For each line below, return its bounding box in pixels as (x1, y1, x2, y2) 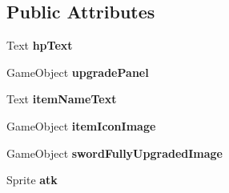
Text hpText (6, 37, 73, 54)
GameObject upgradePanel (6, 63, 149, 80)
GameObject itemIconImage (6, 117, 156, 134)
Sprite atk (6, 171, 58, 188)
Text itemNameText (6, 90, 117, 107)
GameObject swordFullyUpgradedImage (6, 144, 223, 161)
